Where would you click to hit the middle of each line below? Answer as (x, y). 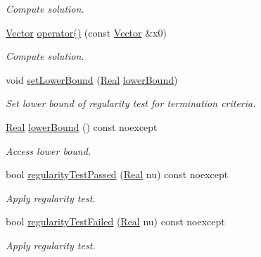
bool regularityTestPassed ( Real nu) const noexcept (117, 174)
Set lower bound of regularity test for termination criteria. (131, 103)
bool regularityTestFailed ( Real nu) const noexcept (115, 221)
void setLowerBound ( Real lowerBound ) (92, 79)
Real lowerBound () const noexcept (82, 126)
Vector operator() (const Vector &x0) (86, 32)
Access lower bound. (49, 150)
